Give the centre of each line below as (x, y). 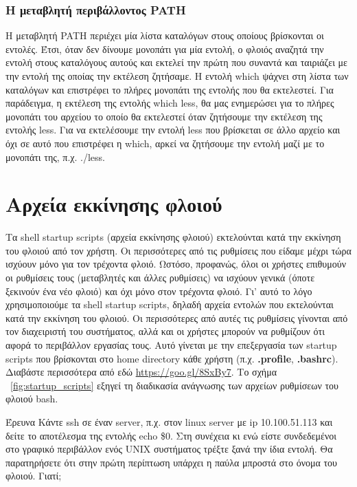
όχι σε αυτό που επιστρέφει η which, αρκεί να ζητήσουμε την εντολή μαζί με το (165, 143)
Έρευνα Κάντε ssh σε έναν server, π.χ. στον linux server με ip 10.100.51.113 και (169, 422)
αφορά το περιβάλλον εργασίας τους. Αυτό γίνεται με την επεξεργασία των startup (171, 345)
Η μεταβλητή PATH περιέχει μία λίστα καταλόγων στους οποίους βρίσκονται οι (165, 35)
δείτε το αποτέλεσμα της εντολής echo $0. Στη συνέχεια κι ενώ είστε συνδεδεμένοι (171, 435)
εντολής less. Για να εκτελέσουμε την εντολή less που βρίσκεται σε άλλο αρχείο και (173, 130)
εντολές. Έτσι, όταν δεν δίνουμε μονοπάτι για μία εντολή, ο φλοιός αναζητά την (165, 48)
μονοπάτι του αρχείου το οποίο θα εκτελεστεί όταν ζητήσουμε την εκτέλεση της (164, 116)
